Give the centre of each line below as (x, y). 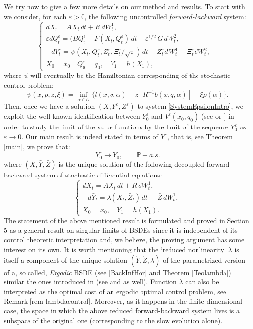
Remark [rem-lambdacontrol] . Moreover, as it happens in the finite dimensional (123, 301)
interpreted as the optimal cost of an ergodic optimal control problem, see (115, 291)
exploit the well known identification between (72, 116)
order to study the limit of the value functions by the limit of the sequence (116, 127)
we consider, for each (35, 16)
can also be (202, 282)
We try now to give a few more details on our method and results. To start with (125, 6)
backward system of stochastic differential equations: (83, 174)
